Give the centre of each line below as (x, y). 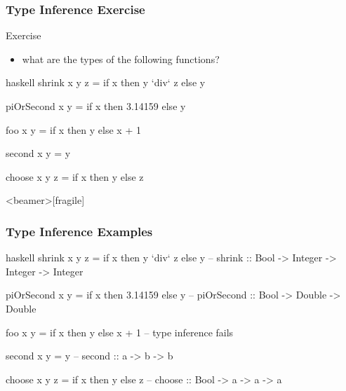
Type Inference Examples (79, 231)
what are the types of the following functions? (121, 59)
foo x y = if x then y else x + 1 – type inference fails (120, 332)
